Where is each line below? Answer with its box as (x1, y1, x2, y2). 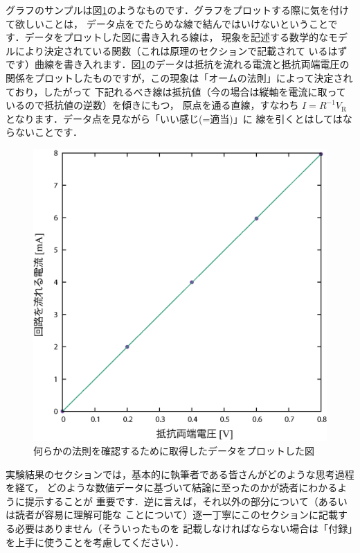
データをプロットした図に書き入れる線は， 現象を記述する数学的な (24, 30, 329, 44)
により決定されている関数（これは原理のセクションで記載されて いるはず (15, 43, 348, 58)
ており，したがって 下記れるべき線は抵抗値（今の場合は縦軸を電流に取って (6, 84, 346, 98)
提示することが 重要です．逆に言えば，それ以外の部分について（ (24, 493, 318, 508)
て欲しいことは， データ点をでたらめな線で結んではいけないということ (6, 16, 328, 30)
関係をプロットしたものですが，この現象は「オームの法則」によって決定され (6, 70, 353, 85)
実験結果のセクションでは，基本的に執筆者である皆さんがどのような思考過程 (6, 466, 354, 481)
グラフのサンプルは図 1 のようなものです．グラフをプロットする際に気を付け (6, 3, 350, 17)
